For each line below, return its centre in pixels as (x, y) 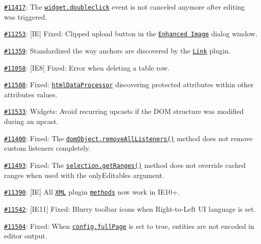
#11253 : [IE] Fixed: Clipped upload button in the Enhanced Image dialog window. (131, 34)
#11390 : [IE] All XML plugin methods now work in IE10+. (92, 192)
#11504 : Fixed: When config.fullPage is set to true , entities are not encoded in (129, 226)
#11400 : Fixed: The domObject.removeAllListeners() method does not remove (128, 138)
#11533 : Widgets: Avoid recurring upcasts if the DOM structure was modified (124, 111)
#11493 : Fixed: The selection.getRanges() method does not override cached (125, 165)
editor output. (26, 236)
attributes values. (31, 94)
